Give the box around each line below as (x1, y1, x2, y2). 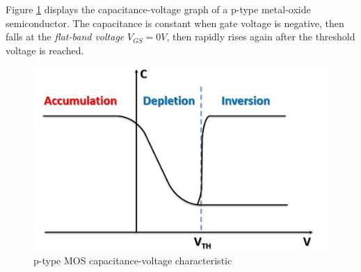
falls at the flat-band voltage (6, 29, 125, 44)
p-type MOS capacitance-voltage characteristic (33, 253, 232, 268)
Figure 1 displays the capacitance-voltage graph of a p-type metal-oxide (6, 2, 311, 16)
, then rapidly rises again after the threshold (166, 29, 355, 44)
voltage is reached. (6, 42, 84, 57)
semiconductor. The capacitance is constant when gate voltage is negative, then (6, 15, 344, 30)
